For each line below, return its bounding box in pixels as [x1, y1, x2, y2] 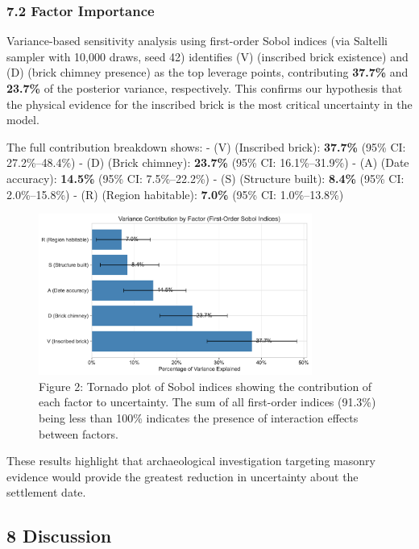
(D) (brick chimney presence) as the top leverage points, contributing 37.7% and [6, 64, 409, 81]
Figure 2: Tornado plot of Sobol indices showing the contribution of [39, 377, 372, 394]
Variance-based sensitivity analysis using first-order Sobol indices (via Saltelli [6, 32, 388, 49]
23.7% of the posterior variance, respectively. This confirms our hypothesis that [6, 80, 403, 96]
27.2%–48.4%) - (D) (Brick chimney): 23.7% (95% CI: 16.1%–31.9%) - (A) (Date [6, 154, 409, 171]
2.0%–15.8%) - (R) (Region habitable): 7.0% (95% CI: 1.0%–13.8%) [6, 185, 344, 202]
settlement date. [6, 484, 86, 501]
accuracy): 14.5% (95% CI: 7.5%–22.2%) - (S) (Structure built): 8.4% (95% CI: [6, 169, 404, 186]
